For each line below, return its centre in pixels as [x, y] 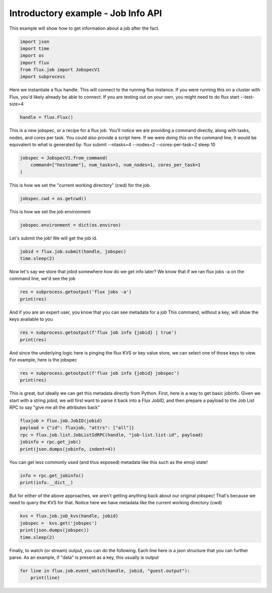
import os [32, 56]
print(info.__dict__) [47, 482]
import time [35, 48]
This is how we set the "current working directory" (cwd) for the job [79, 185]
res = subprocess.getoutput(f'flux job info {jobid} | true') [98, 333]
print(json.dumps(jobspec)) [54, 530]
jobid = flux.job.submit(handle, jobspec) [73, 251]
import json [35, 41]
